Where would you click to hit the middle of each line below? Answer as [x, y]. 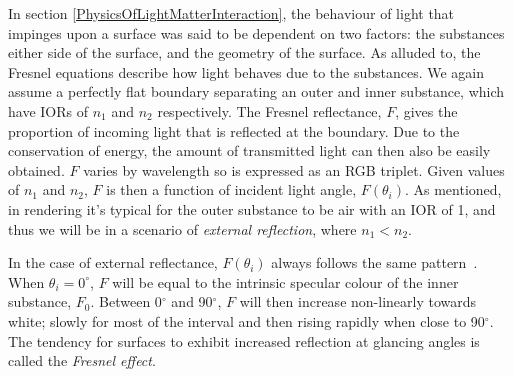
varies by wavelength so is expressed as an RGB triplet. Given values [294, 169]
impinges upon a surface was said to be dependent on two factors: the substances [256, 32]
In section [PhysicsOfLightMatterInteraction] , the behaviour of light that [231, 13]
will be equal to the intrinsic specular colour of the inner [285, 281]
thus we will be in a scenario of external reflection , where [182, 228]
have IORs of [48, 110]
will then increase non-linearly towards [358, 301]
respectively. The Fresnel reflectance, [269, 110]
